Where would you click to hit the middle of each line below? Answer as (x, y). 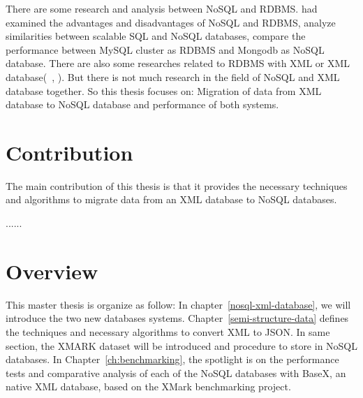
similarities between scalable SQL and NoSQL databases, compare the (156, 36)
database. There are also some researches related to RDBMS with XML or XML (178, 63)
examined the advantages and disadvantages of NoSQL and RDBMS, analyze (171, 22)
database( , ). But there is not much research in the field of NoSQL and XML (173, 76)
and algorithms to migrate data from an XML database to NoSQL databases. (171, 199)
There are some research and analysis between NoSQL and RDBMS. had (162, 8)
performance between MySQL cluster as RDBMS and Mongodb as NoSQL (165, 49)
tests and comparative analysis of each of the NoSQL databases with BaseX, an (176, 373)
